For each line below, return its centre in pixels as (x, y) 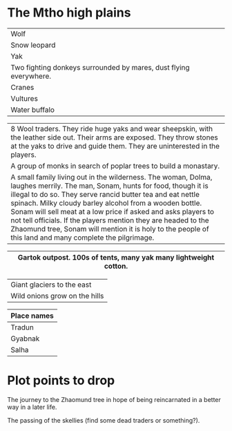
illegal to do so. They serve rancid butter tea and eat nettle (105, 194)
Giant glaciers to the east (51, 285)
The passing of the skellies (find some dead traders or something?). (104, 420)
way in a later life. (32, 407)
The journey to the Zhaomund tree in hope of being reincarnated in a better (114, 399)
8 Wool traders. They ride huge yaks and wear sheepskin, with (112, 128)
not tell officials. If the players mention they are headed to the (110, 220)
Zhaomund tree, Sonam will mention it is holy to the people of (110, 229)
